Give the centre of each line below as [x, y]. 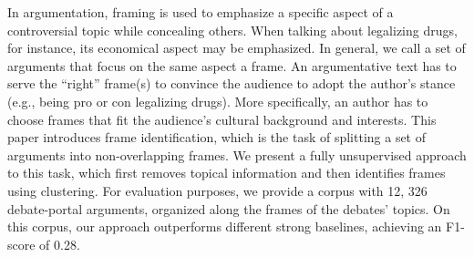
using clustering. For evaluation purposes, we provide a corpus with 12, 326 [217, 190]
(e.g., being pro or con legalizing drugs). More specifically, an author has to [218, 101]
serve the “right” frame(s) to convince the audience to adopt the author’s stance [232, 83]
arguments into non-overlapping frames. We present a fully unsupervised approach [237, 154]
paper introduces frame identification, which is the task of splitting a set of [217, 137]
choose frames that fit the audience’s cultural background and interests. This [222, 119]
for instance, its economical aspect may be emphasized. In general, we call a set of [237, 48]
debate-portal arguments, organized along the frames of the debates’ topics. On [229, 208]
